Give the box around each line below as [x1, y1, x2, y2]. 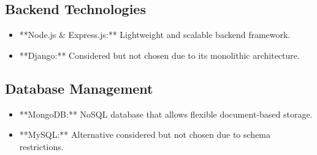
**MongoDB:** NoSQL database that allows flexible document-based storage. [19, 107, 313, 120]
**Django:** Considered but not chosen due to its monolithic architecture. [19, 48, 300, 61]
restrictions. [19, 140, 64, 153]
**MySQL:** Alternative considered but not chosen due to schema [19, 128, 271, 141]
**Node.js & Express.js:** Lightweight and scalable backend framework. [19, 28, 291, 41]
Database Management [5, 78, 153, 97]
